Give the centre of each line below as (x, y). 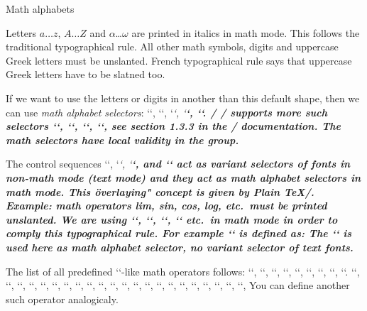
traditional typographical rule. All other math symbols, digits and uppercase (172, 47)
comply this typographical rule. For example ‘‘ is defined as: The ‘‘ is (179, 233)
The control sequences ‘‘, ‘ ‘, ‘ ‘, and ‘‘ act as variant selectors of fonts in (178, 164)
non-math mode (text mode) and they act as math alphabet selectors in (183, 177)
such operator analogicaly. (62, 299)
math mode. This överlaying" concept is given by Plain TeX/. (160, 191)
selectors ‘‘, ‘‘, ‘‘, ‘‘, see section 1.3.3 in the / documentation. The (174, 126)
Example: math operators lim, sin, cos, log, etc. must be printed (166, 206)
